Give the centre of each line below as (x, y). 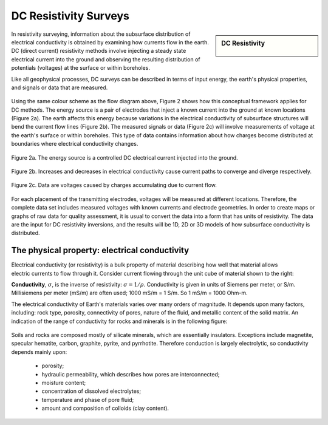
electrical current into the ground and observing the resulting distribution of (106, 59)
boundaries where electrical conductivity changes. (75, 144)
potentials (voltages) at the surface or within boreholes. (80, 68)
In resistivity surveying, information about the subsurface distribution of (101, 34)
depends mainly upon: (39, 352)
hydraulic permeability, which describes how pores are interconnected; (131, 374)
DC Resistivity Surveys (70, 16)
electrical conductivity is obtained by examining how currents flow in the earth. (110, 42)
